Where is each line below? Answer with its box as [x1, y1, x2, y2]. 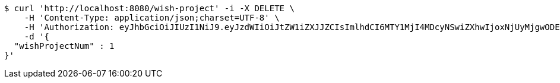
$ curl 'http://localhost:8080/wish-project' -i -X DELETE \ [4, 4, 295, 13]
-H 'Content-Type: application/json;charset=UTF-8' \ [24, 13, 280, 22]
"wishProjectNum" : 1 [14, 41, 115, 51]
